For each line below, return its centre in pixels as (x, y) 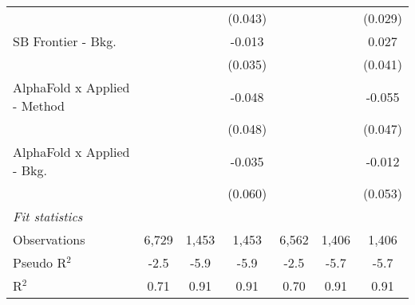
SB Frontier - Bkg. (65, 41)
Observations (49, 239)
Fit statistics (48, 216)
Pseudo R (40, 262)
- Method (39, 106)
